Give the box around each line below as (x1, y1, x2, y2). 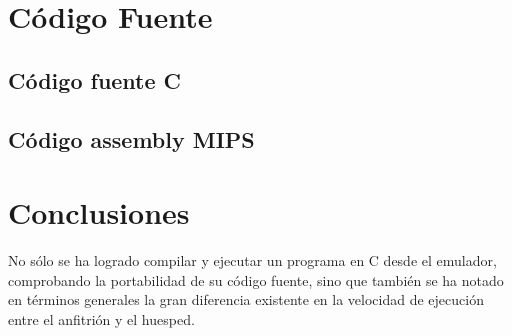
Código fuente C (8, 64, 182, 95)
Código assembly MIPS (8, 123, 255, 154)
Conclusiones (8, 192, 190, 233)
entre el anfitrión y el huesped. (8, 308, 195, 329)
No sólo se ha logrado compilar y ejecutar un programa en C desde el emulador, (8, 250, 497, 271)
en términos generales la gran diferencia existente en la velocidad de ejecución (8, 289, 484, 310)
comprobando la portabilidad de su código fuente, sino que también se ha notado (8, 269, 504, 290)
